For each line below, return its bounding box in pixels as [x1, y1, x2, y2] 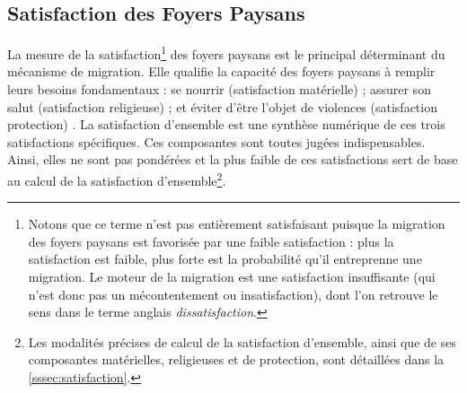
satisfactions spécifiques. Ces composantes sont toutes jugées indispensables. [7, 132, 426, 151]
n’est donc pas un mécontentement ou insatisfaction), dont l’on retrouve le [28, 284, 438, 303]
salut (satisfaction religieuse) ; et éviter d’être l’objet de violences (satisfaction [7, 97, 437, 116]
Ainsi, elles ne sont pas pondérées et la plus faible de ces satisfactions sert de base [7, 150, 458, 169]
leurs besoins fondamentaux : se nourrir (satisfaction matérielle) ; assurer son [7, 80, 431, 99]
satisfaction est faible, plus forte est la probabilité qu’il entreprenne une [28, 249, 422, 268]
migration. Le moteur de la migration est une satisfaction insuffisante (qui [28, 267, 436, 286]
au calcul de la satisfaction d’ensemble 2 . [7, 169, 226, 189]
